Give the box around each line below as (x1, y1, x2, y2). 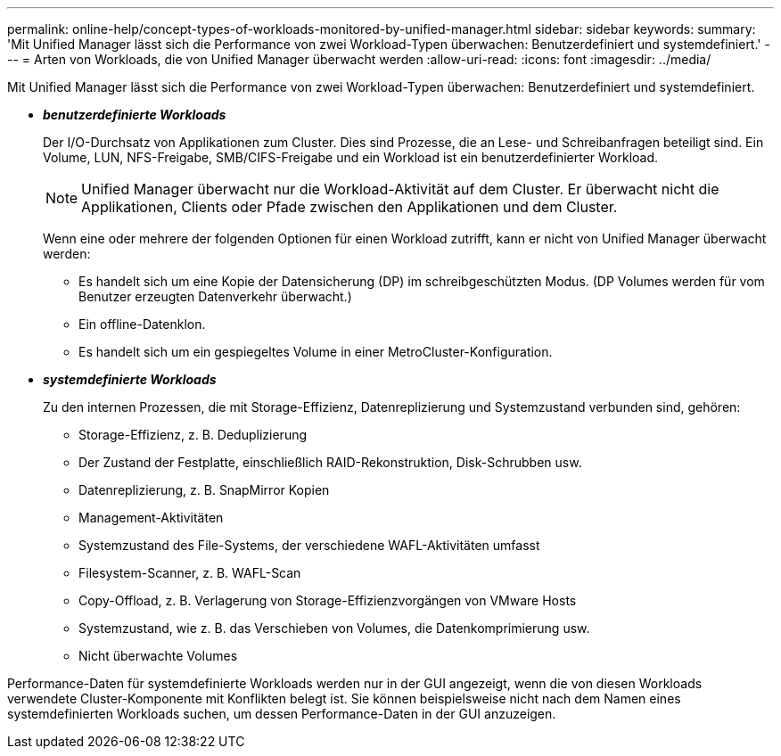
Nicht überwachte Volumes (78, 648, 238, 663)
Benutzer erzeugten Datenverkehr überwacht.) (78, 289, 352, 304)
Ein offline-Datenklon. (78, 316, 206, 332)
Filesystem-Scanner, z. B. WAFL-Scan (78, 565, 301, 580)
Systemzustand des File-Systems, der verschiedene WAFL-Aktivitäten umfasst (78, 538, 540, 553)
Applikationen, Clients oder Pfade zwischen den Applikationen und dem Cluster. (81, 198, 618, 216)
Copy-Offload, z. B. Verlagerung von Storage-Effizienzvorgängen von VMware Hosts (78, 593, 577, 608)
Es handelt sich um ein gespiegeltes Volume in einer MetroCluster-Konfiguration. (78, 344, 553, 359)
